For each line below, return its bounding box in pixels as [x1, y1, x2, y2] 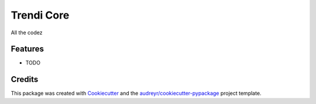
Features [11, 44, 44, 54]
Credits [11, 74, 39, 84]
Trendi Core [11, 9, 70, 21]
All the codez [11, 29, 43, 36]
